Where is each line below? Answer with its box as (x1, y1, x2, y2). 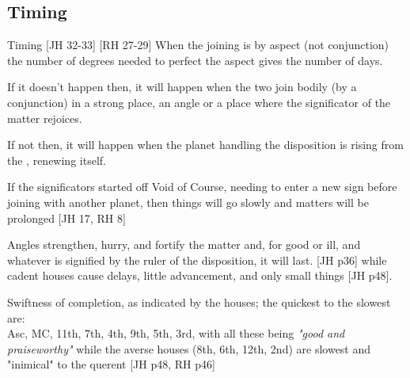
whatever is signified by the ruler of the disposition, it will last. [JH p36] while (7, 251, 387, 268)
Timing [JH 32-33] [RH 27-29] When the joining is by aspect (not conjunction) (7, 36, 389, 53)
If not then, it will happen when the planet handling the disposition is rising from (7, 136, 404, 153)
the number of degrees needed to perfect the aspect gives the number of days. (7, 52, 383, 68)
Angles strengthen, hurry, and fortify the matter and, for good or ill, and (7, 236, 361, 253)
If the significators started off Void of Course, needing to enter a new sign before (7, 178, 397, 195)
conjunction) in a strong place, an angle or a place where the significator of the (7, 94, 391, 110)
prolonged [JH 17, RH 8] (7, 209, 126, 226)
